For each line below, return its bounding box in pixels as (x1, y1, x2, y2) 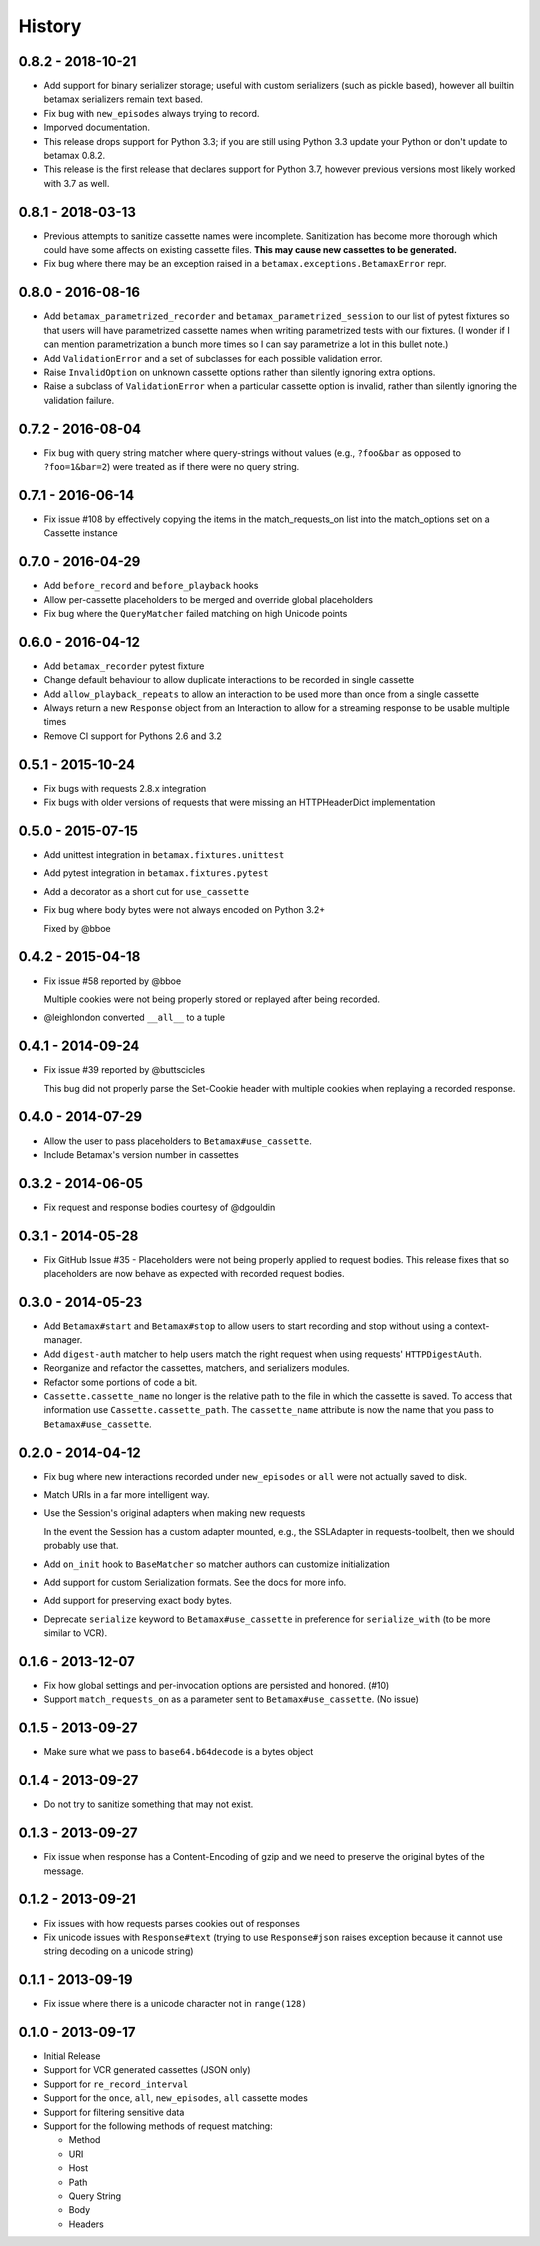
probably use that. (43, 1540, 119, 1552)
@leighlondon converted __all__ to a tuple (43, 1011, 225, 1024)
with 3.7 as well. (43, 177, 110, 189)
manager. (43, 1334, 83, 1346)
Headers (68, 2218, 104, 2230)
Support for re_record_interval (43, 2078, 189, 2090)
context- (454, 1320, 490, 1332)
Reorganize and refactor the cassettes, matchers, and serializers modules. (43, 1362, 350, 1374)
